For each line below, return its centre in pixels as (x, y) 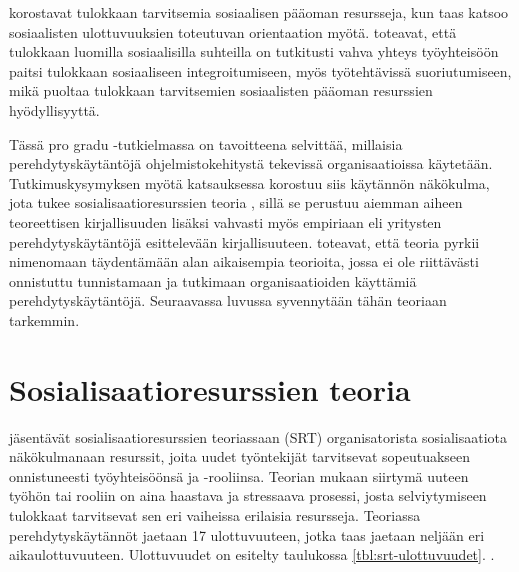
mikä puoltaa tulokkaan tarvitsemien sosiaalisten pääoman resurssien (221, 90)
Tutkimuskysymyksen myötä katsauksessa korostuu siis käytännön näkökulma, (249, 182)
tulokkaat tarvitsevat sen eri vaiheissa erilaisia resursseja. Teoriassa (215, 515)
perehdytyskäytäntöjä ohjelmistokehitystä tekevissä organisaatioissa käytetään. (251, 163)
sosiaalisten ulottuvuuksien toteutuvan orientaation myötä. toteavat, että (233, 31)
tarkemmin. (44, 319)
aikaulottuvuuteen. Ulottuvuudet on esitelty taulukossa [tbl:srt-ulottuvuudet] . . (252, 554)
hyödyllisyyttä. (54, 109)
